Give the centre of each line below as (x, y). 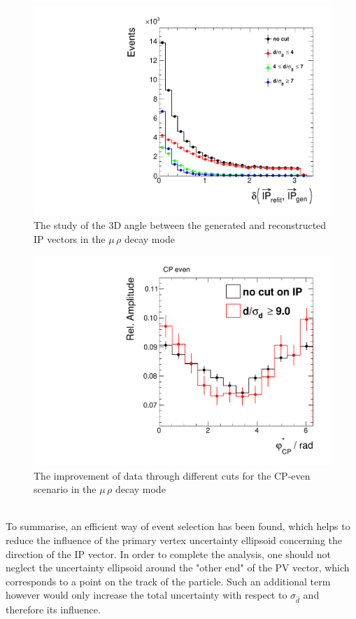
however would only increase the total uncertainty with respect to (147, 595)
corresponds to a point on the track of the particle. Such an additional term (168, 581)
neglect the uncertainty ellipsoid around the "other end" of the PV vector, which (178, 568)
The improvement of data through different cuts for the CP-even (172, 475)
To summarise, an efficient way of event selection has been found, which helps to (178, 526)
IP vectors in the (70, 238)
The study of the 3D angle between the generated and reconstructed (180, 225)
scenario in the (65, 489)
